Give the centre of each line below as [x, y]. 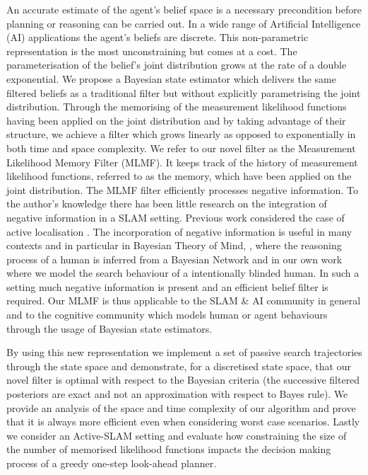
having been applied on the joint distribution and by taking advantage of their [176, 120]
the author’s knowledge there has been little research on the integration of [167, 204]
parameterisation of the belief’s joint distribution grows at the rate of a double [177, 65]
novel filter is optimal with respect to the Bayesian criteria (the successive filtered [183, 380]
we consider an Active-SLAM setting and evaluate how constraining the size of [177, 435]
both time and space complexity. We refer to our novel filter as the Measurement [181, 148]
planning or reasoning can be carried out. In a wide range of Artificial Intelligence [184, 23]
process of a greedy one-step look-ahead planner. [112, 463]
